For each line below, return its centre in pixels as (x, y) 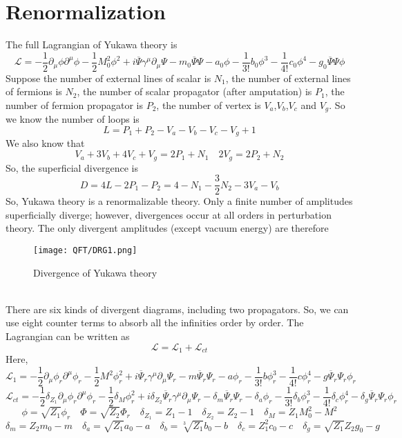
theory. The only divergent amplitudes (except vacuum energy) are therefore (167, 228)
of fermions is (34, 91)
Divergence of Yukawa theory (95, 272)
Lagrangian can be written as (68, 336)
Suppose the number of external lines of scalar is (108, 78)
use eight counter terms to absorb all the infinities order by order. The (155, 322)
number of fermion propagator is (74, 104)
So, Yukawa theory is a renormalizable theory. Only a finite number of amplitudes (179, 201)
